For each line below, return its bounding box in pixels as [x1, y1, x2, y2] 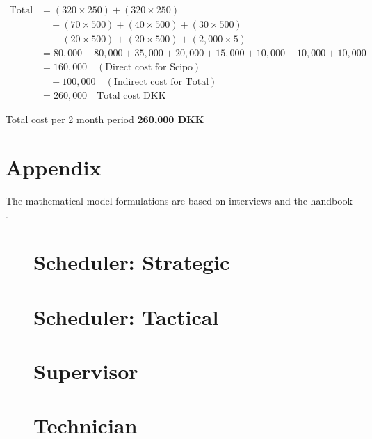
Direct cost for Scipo [105, 63, 193, 73]
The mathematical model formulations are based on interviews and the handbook [6, 193, 353, 207]
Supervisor [33, 357, 138, 385]
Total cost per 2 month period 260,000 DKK [6, 112, 204, 127]
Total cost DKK [97, 91, 166, 102]
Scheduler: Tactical [33, 302, 219, 330]
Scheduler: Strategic [33, 248, 230, 276]
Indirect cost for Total [113, 77, 209, 88]
